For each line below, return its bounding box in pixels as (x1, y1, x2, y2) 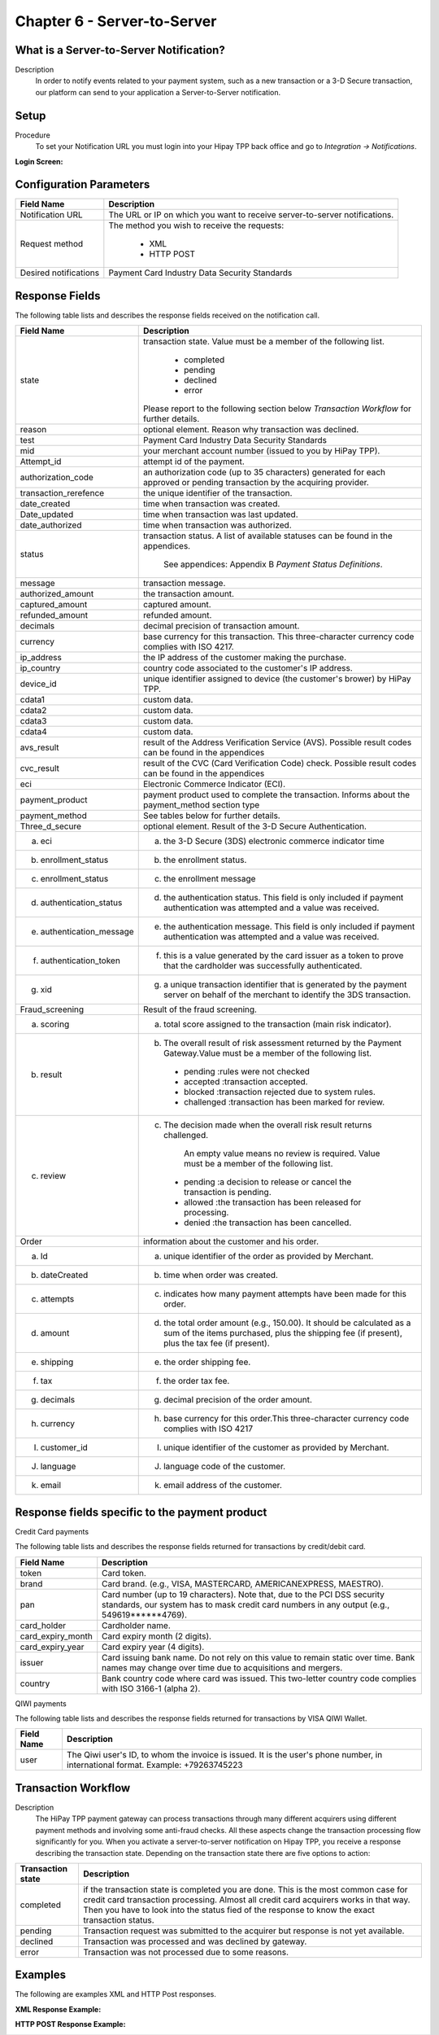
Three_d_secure (20, 821, 81, 832)
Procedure (15, 130, 50, 140)
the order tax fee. (163, 1376, 230, 1387)
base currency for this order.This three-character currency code (163, 1413, 410, 1424)
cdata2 (20, 705, 47, 716)
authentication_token (40, 955, 121, 966)
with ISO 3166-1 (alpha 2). (102, 1683, 201, 1694)
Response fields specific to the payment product (15, 1505, 267, 1519)
